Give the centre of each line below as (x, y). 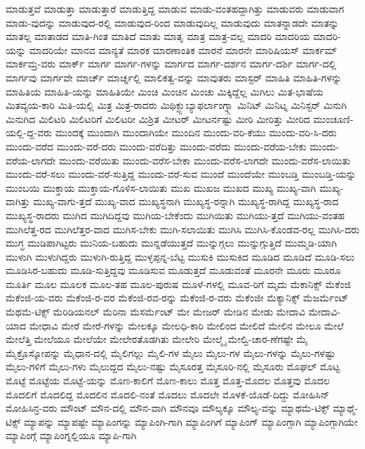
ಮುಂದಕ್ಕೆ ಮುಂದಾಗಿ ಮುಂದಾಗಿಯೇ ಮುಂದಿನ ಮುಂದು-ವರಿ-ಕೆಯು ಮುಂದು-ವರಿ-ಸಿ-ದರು (196, 132)
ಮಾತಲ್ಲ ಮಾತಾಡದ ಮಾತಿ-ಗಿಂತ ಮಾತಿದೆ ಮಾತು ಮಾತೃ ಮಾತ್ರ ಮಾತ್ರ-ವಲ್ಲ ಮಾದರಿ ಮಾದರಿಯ (158, 36)
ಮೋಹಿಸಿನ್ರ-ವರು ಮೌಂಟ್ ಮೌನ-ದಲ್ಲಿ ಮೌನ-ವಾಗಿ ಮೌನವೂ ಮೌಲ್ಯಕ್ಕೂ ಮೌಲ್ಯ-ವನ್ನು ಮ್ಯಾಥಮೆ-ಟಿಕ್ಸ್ (168, 408)
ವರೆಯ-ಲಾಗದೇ (31, 160)
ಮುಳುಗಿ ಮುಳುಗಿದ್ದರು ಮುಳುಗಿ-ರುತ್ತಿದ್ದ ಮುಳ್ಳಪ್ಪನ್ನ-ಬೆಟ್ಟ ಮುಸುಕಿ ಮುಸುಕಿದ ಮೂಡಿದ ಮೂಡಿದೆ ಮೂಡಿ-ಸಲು (180, 256)
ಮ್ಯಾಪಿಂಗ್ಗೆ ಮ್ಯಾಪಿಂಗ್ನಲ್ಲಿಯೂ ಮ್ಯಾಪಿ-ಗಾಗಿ (71, 435)
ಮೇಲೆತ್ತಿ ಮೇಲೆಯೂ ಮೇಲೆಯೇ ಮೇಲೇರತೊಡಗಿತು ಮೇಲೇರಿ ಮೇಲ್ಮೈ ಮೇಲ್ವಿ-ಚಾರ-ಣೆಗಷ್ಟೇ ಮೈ (157, 339)
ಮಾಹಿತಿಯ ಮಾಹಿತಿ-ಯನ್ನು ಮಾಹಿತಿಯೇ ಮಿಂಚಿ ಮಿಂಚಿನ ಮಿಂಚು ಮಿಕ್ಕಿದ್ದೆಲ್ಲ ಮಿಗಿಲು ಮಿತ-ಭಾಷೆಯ (165, 91)
